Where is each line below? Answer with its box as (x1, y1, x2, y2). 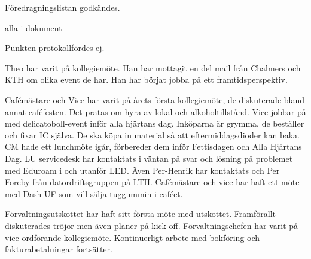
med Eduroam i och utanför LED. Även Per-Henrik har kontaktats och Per (5, 164, 280, 176)
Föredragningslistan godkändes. (5, 1, 120, 13)
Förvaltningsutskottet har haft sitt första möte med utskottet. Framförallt (5, 207, 276, 220)
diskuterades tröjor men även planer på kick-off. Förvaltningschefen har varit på (5, 219, 298, 231)
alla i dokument (5, 21, 62, 34)
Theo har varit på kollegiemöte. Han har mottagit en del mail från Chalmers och (5, 61, 301, 74)
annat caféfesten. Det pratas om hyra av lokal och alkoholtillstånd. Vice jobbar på (5, 105, 306, 118)
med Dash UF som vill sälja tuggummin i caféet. (5, 187, 183, 200)
